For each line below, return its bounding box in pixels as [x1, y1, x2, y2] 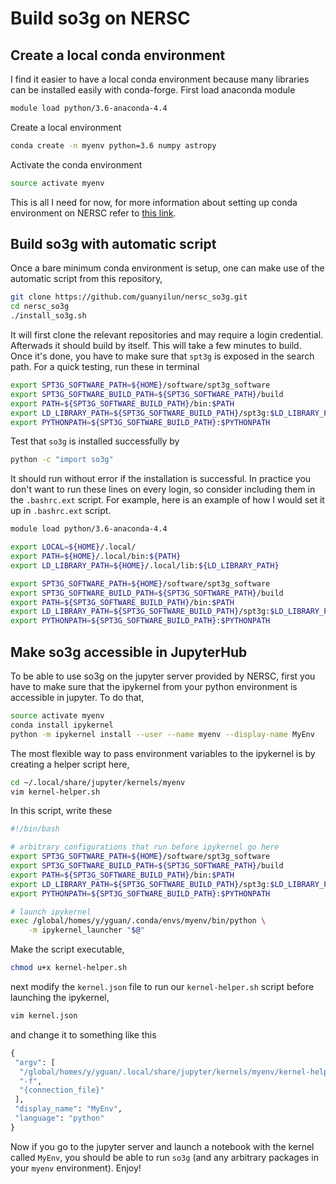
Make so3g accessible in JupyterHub [10, 643, 248, 661]
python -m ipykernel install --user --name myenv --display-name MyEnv [10, 729, 315, 739]
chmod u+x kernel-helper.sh [10, 963, 128, 973]
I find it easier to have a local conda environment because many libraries [10, 73, 310, 85]
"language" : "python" [14, 1113, 105, 1123]
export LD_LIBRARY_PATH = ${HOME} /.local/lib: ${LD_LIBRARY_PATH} [10, 560, 280, 571]
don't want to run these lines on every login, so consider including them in [10, 483, 316, 496]
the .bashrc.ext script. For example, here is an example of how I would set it [10, 494, 325, 506]
